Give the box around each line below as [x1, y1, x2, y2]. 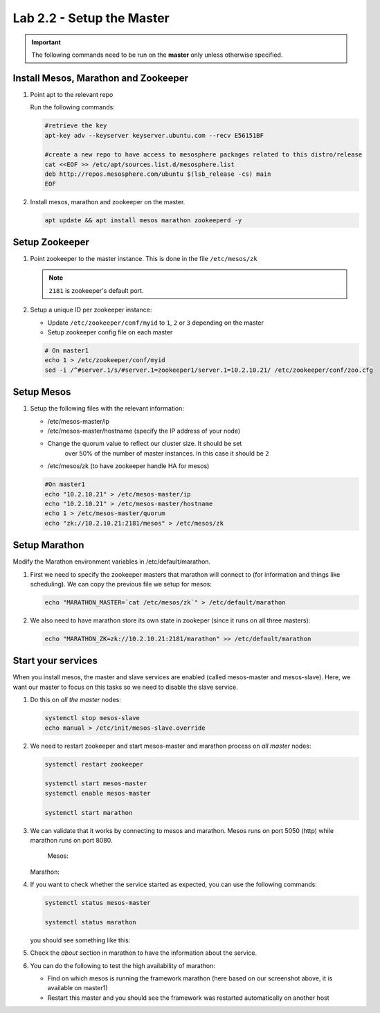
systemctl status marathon [44, 918, 136, 926]
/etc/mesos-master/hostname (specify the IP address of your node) [47, 427, 241, 436]
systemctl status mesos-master [44, 899, 152, 907]
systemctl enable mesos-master [44, 789, 152, 797]
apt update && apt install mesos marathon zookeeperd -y [44, 216, 242, 224]
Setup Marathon [12, 539, 84, 551]
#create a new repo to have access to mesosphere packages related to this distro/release [44, 151, 363, 159]
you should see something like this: [30, 935, 131, 944]
